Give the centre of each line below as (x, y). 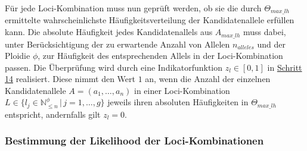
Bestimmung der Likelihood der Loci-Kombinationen (134, 141)
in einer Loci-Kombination (182, 90)
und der (272, 44)
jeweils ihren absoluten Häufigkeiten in (178, 102)
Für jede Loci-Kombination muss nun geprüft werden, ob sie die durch (133, 8)
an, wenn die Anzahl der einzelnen (208, 79)
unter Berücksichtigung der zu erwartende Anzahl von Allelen (117, 44)
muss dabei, (265, 32)
